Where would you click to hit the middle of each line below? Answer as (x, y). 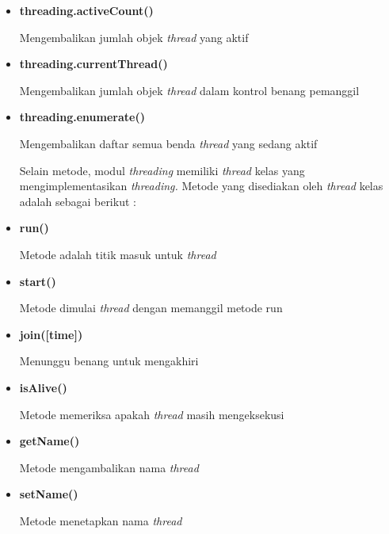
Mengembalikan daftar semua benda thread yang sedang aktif (168, 143)
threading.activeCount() (86, 10)
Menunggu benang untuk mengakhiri (109, 361)
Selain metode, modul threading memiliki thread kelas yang (162, 170)
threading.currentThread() (93, 64)
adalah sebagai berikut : (78, 201)
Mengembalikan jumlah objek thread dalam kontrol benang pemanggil (189, 90)
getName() (50, 441)
